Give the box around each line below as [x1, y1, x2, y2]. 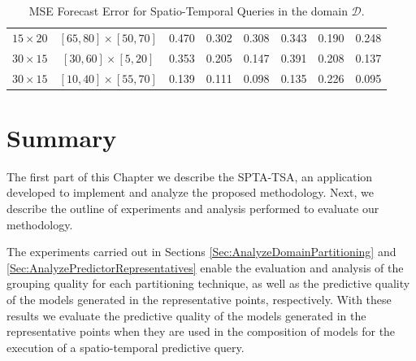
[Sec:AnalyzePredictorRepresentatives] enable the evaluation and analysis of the [6, 259, 404, 276]
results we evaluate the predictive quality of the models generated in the [6, 307, 366, 324]
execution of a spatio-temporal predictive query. [6, 338, 245, 355]
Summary [6, 120, 117, 154]
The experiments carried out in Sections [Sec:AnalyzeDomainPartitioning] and [6, 243, 396, 260]
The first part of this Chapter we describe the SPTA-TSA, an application [6, 167, 373, 185]
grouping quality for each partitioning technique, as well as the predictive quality [6, 275, 410, 292]
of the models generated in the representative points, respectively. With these [6, 290, 392, 307]
